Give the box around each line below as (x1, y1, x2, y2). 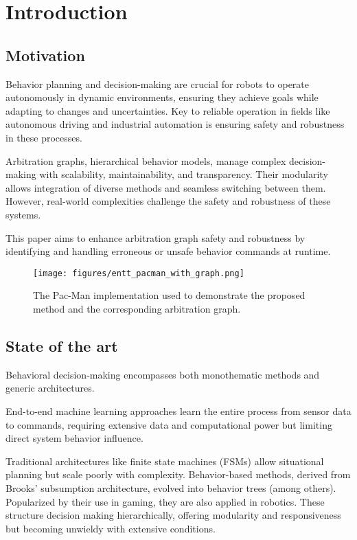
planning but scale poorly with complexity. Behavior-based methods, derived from (5, 467, 351, 482)
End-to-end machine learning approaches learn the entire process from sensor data (5, 403, 352, 418)
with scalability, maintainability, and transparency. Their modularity (39, 167, 328, 181)
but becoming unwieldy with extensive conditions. (5, 521, 216, 535)
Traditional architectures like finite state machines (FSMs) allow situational (5, 453, 324, 468)
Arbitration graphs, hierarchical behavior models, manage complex (5, 153, 286, 168)
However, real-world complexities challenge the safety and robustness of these (5, 194, 331, 208)
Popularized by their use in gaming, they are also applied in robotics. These (5, 494, 325, 508)
